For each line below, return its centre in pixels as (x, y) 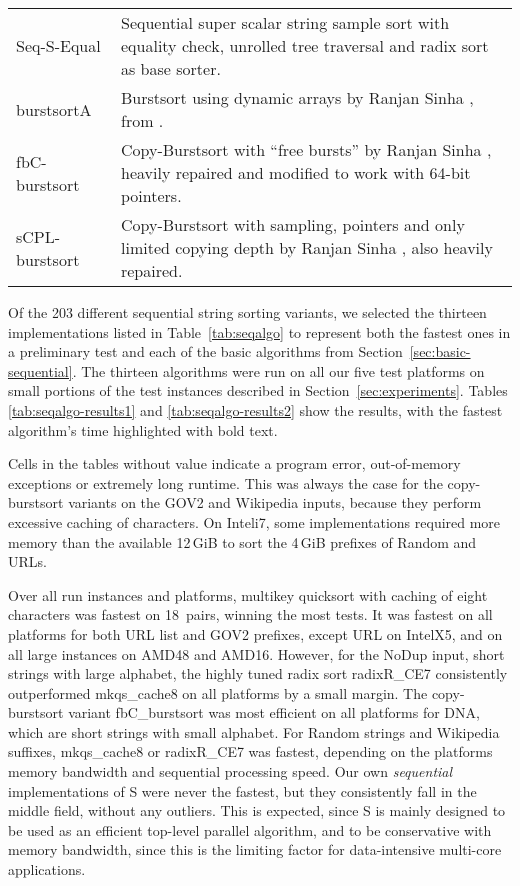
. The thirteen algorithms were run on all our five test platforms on (278, 370)
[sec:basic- (440, 351)
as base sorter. (170, 68)
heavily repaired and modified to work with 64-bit (295, 172)
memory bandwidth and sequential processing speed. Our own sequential (230, 771)
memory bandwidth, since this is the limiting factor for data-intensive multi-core (255, 849)
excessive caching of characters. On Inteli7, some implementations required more (254, 521)
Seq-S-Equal (58, 45)
